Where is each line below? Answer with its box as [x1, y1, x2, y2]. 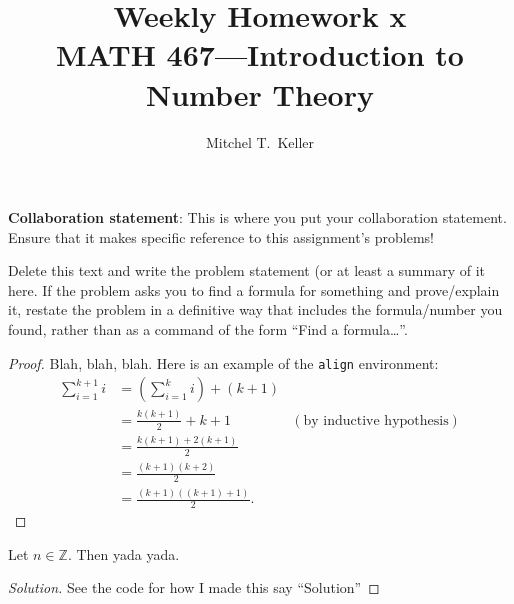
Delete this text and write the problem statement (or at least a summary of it [8, 260, 485, 281]
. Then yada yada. [67, 543, 180, 564]
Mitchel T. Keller [205, 131, 315, 152]
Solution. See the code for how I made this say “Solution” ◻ [8, 577, 380, 598]
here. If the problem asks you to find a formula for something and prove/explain [8, 279, 500, 300]
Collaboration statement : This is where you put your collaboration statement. [8, 207, 507, 228]
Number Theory [146, 73, 374, 114]
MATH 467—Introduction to [56, 34, 464, 75]
